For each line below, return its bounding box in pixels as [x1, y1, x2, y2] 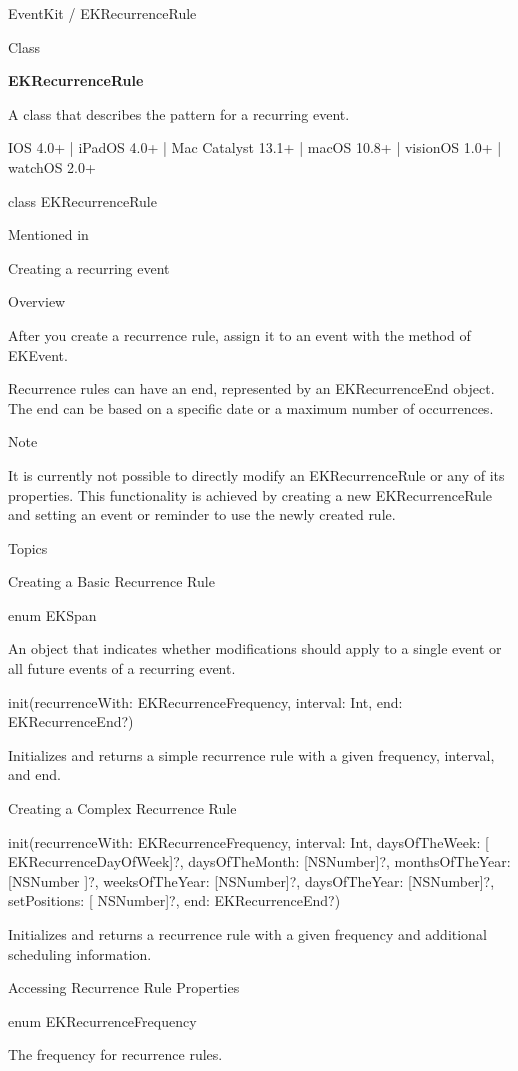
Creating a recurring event [8, 257, 170, 278]
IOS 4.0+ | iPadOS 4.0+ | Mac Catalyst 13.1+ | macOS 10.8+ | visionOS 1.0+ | [8, 137, 502, 158]
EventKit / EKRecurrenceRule [8, 3, 197, 23]
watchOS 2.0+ [8, 156, 96, 177]
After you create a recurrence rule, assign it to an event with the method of [8, 324, 471, 345]
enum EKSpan [8, 604, 97, 625]
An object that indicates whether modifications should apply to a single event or [8, 638, 502, 659]
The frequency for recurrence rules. [8, 1044, 223, 1065]
